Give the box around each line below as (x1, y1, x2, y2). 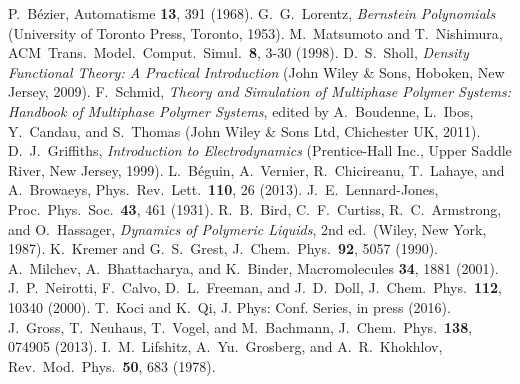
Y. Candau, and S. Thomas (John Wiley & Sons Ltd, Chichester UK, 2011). (8, 120, 481, 141)
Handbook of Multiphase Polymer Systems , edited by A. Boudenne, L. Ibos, (8, 100, 474, 121)
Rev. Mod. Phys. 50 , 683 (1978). (8, 355, 216, 376)
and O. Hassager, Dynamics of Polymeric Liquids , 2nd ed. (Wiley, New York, (8, 218, 487, 239)
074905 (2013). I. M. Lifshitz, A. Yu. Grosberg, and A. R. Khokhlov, (8, 336, 443, 357)
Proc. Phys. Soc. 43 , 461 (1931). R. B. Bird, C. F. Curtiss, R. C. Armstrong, (8, 198, 502, 219)
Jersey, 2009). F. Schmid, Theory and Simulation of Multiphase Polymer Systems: (8, 81, 512, 102)
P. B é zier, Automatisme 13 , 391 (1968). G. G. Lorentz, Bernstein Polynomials (8, 3, 496, 23)
